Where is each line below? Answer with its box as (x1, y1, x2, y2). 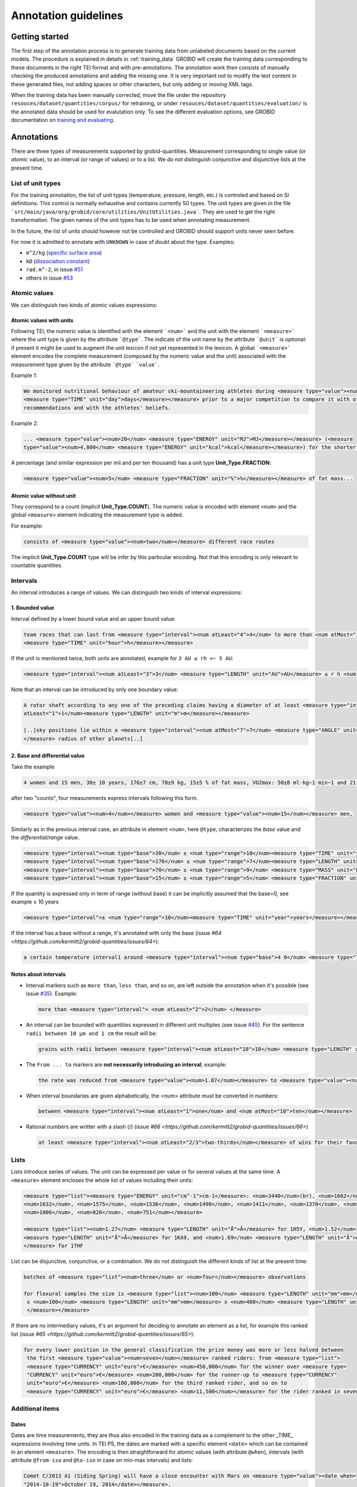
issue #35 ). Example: (26, 990, 77, 997)
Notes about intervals (11, 971, 66, 978)
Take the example (11, 763, 55, 770)
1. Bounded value (11, 604, 55, 611)
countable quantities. (11, 562, 63, 569)
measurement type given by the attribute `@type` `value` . (11, 360, 160, 368)
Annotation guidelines (11, 9, 123, 22)
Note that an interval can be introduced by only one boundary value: (11, 686, 178, 693)
